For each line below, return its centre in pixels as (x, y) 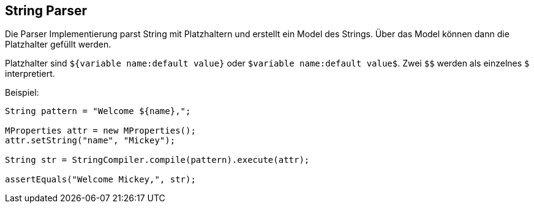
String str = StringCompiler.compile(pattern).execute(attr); (157, 160)
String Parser (46, 11)
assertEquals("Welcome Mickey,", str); (100, 180)
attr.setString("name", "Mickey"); (90, 141)
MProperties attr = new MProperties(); (100, 131)
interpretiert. (30, 74)
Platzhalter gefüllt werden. (58, 45)
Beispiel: (22, 93)
